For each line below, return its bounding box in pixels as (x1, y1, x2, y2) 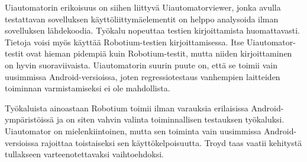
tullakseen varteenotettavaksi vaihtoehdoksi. (5, 148, 164, 160)
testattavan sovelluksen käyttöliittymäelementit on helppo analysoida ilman (5, 12, 279, 25)
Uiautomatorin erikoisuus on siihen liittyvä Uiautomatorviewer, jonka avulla (5, 1, 281, 13)
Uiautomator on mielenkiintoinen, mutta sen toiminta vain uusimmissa (5, 124, 261, 137)
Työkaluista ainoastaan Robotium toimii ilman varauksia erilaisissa (5, 101, 248, 114)
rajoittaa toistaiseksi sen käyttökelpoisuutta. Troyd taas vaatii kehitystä (41, 136, 302, 148)
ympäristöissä (5, 113, 54, 125)
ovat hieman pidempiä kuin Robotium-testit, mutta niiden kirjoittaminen (26, 47, 292, 59)
